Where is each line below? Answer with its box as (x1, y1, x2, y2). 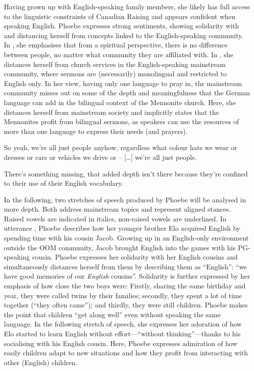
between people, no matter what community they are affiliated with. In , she (4, 49, 233, 59)
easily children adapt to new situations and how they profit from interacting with (4, 348, 248, 358)
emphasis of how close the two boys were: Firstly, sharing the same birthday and (4, 281, 246, 291)
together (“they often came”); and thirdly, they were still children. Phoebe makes (4, 300, 248, 310)
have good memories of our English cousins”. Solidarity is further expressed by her (4, 271, 250, 281)
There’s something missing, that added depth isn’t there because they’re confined (4, 168, 248, 178)
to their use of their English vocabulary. (4, 178, 123, 188)
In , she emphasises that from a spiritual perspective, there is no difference (4, 40, 228, 50)
